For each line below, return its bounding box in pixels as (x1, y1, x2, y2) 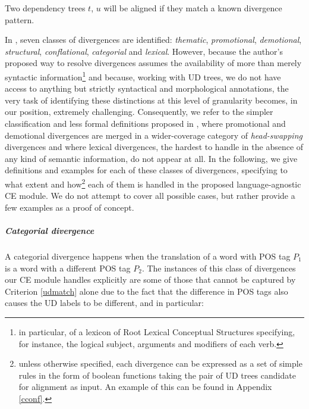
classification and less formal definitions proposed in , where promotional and (5, 117, 286, 129)
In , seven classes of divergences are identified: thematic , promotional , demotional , (5, 33, 302, 46)
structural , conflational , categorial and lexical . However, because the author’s (5, 45, 283, 57)
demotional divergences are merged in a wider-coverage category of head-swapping (5, 129, 302, 141)
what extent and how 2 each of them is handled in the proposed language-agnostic (5, 176, 301, 190)
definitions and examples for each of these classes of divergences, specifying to (5, 164, 288, 176)
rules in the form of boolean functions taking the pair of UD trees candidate (18, 369, 296, 381)
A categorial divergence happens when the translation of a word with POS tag (5, 249, 291, 262)
